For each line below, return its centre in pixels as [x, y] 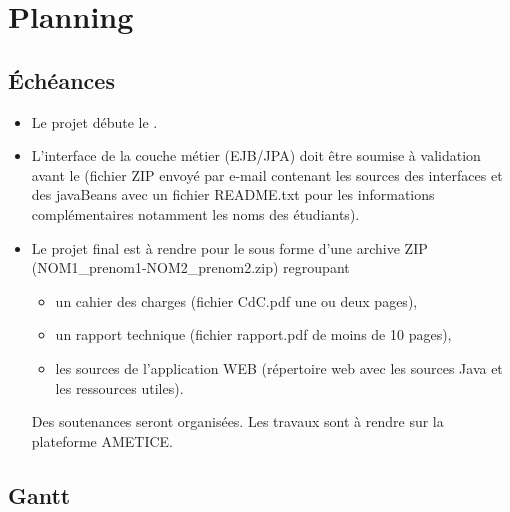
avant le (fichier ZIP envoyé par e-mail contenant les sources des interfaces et [267, 174]
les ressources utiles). [119, 387]
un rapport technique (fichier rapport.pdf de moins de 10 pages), [253, 334]
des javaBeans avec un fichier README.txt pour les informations [233, 194]
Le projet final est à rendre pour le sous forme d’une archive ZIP [229, 247]
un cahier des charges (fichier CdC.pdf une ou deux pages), [236, 300]
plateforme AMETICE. [102, 440]
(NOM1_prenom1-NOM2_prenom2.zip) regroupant [190, 267]
